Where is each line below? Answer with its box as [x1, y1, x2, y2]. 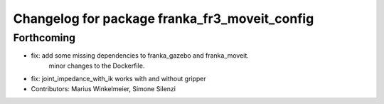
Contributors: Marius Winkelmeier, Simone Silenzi [31, 84, 176, 93]
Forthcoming [13, 31, 76, 44]
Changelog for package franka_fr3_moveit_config [13, 11, 314, 26]
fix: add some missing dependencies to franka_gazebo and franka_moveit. [31, 51, 249, 60]
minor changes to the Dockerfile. [48, 61, 145, 70]
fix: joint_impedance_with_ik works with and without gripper [31, 75, 206, 83]
